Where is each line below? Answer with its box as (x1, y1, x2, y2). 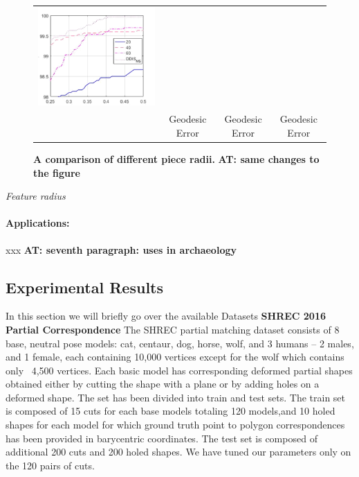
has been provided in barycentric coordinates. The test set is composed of (6, 431, 317, 445)
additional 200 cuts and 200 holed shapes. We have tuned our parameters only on (6, 444, 351, 459)
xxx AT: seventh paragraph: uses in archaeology (6, 242, 237, 257)
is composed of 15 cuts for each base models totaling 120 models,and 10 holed (6, 404, 335, 418)
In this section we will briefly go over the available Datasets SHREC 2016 (6, 309, 326, 323)
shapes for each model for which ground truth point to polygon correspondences (6, 417, 345, 432)
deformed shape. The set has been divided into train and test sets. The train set (6, 390, 346, 404)
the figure (33, 165, 80, 180)
